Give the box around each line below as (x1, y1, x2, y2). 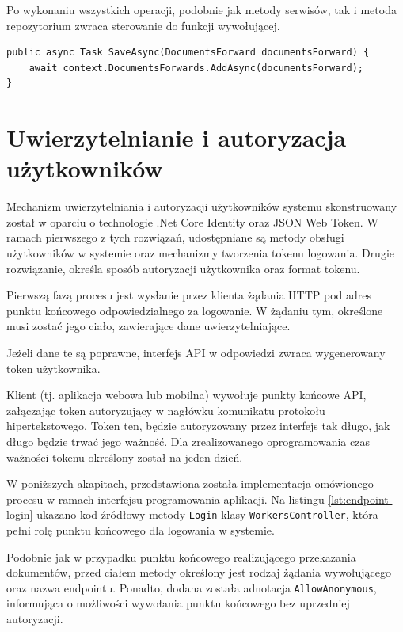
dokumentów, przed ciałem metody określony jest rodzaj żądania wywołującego (6, 564, 392, 581)
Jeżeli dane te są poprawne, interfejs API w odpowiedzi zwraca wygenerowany (6, 345, 386, 361)
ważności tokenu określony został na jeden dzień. (6, 448, 243, 465)
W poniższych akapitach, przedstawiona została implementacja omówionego (6, 475, 374, 492)
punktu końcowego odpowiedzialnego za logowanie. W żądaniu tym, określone (6, 302, 383, 318)
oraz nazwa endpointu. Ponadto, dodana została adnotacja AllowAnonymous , (6, 579, 377, 596)
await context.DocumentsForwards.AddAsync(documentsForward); (29, 62, 364, 74)
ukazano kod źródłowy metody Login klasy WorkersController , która (36, 506, 378, 523)
